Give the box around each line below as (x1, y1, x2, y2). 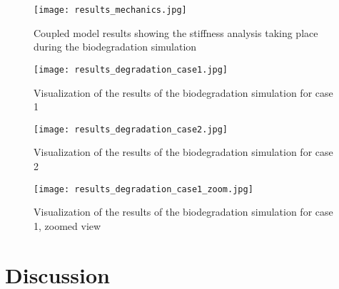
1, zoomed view (34, 218, 101, 233)
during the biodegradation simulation (34, 39, 197, 54)
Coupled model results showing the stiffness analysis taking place (34, 25, 318, 40)
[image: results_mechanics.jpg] (34, 5, 187, 15)
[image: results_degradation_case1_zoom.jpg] (34, 184, 253, 194)
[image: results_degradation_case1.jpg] (34, 64, 228, 75)
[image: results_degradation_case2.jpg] (34, 124, 228, 135)
